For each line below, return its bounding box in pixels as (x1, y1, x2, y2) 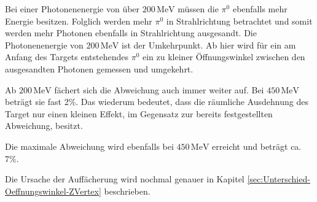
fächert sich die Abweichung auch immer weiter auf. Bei (54, 83, 264, 96)
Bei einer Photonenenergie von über (5, 2, 140, 15)
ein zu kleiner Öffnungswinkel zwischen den (143, 50, 305, 63)
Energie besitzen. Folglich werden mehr (5, 14, 152, 27)
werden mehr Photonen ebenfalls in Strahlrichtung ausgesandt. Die (5, 26, 257, 39)
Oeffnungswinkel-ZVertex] (5, 184, 101, 197)
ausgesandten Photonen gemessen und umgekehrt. (5, 62, 194, 75)
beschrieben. (104, 184, 151, 197)
